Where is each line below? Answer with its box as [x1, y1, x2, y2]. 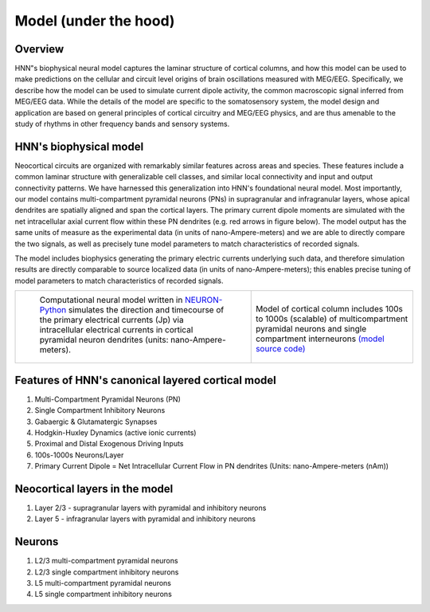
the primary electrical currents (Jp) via [39, 315, 184, 326]
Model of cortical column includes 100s [255, 304, 404, 315]
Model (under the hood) [14, 12, 175, 29]
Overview [14, 42, 64, 56]
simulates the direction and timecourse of [68, 304, 225, 316]
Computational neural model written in [39, 295, 183, 306]
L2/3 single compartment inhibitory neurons [34, 567, 179, 577]
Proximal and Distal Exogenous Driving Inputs [34, 439, 184, 449]
